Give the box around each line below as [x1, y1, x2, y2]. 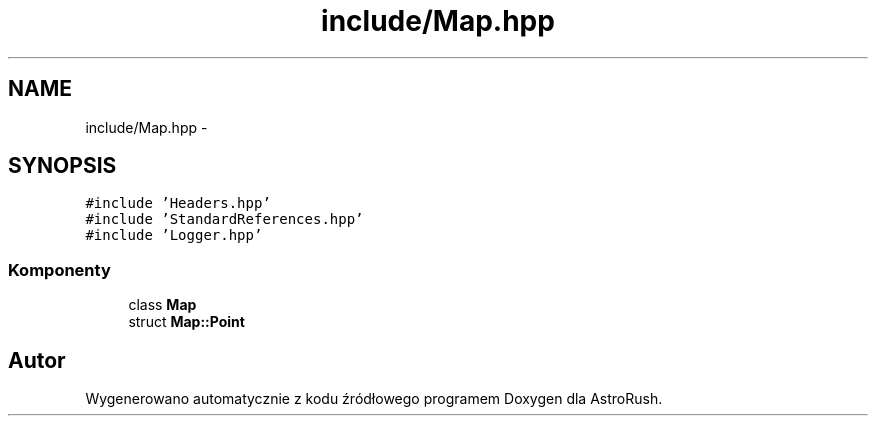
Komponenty [8, 259, 111, 280]
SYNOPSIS [8, 153, 117, 179]
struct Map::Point [128, 313, 245, 331]
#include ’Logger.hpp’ [85, 227, 263, 244]
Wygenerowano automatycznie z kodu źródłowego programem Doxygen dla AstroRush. [85, 390, 663, 408]
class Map [128, 296, 197, 314]
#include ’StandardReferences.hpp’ [85, 211, 364, 228]
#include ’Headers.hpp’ [85, 195, 271, 212]
